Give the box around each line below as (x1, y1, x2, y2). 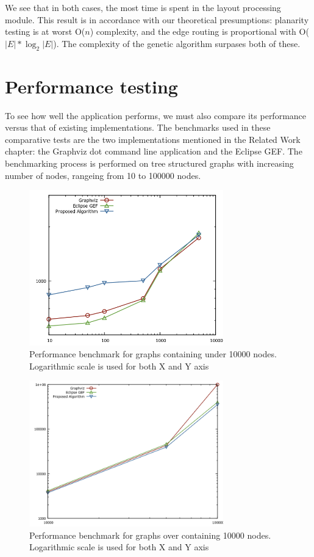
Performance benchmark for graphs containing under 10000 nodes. (29, 348, 277, 360)
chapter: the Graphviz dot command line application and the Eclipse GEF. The (5, 145, 302, 158)
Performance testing (5, 73, 178, 98)
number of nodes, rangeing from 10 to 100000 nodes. (5, 169, 201, 181)
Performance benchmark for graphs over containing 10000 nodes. (29, 528, 271, 541)
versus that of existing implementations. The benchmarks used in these (5, 121, 271, 134)
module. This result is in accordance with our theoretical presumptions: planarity (5, 13, 309, 26)
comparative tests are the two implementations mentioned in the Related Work (5, 133, 301, 145)
